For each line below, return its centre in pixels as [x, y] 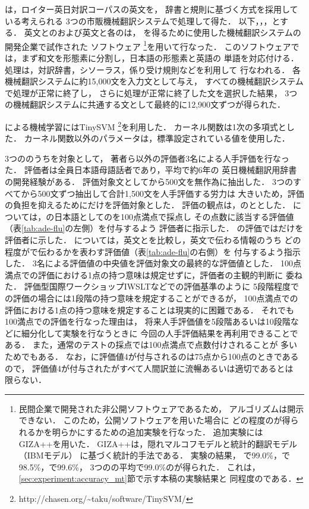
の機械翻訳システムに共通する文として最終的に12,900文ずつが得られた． [145, 104]
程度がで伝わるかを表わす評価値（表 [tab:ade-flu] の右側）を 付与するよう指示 [153, 251]
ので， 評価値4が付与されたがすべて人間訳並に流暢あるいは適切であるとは [149, 368]
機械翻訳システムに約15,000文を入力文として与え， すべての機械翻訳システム [154, 81]
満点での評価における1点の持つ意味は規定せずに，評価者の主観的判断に [144, 274]
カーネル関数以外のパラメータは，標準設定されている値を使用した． [157, 138]
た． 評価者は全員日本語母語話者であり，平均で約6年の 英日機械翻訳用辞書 [151, 170]
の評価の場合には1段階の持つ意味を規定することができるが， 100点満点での [152, 298]
